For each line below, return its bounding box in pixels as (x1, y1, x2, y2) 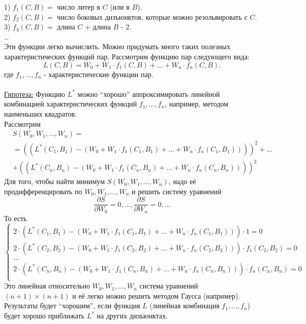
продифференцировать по (4, 186, 82, 196)
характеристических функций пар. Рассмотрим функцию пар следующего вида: (4, 51, 250, 61)
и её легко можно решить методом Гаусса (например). (72, 290, 240, 301)
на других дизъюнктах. (97, 310, 168, 320)
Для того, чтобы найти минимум (4, 176, 105, 187)
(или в (110, 2, 130, 12)
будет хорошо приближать (4, 310, 84, 320)
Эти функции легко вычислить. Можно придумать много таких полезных (4, 41, 230, 52)
